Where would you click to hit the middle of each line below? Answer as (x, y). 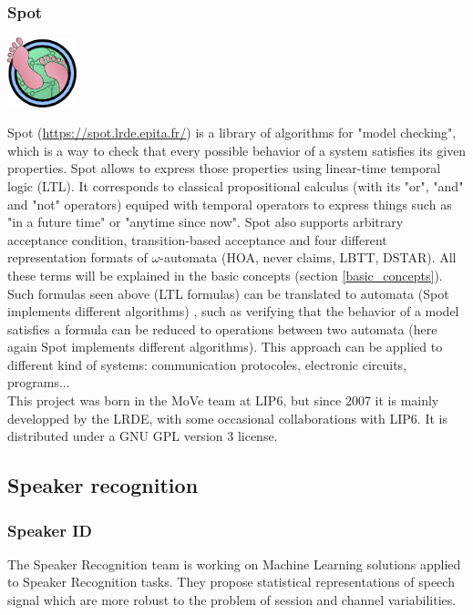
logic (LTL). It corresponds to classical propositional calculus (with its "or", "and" (236, 185)
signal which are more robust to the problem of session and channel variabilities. (232, 600)
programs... (39, 382)
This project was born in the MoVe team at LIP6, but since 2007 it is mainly (223, 400)
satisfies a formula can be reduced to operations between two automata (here (222, 328)
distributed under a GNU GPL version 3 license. (143, 436)
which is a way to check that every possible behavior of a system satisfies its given (237, 150)
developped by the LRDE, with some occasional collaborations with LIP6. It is (227, 418)
